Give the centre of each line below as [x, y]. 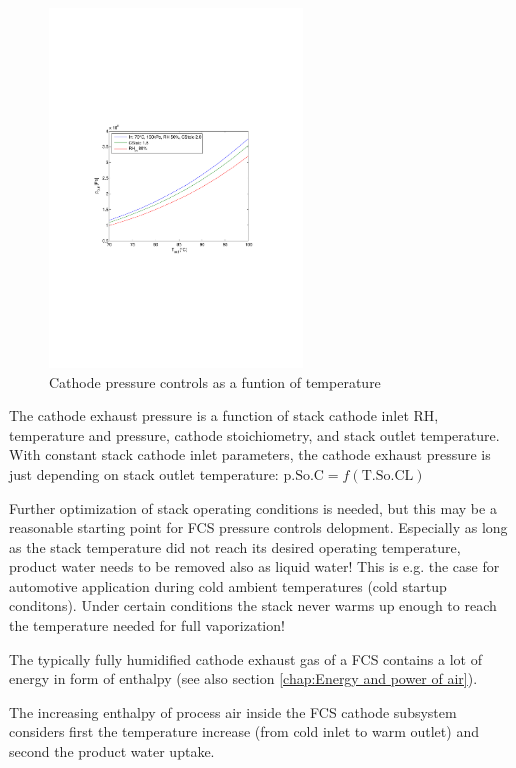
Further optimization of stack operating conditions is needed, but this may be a [253, 507]
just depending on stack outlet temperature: [144, 473]
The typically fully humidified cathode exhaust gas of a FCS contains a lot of [245, 658]
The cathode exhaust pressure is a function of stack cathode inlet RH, [224, 415]
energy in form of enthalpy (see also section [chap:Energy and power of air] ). [243, 678]
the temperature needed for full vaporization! [147, 625]
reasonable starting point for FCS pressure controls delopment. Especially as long [258, 527]
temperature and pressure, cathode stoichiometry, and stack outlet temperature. [254, 434]
